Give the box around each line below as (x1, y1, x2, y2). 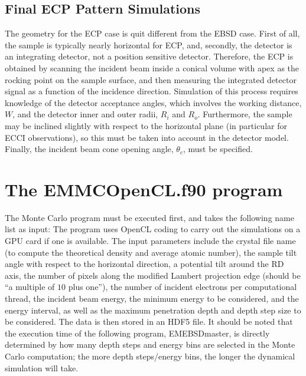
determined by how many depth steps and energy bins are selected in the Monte (5, 338, 295, 351)
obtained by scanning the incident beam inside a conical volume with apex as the (5, 61, 300, 74)
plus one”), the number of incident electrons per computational (68, 281, 297, 293)
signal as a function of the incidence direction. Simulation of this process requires (5, 85, 298, 97)
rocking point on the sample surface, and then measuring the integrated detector (5, 73, 297, 85)
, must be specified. (183, 143, 253, 155)
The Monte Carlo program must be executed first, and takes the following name (5, 211, 294, 223)
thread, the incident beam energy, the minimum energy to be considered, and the (5, 292, 299, 305)
